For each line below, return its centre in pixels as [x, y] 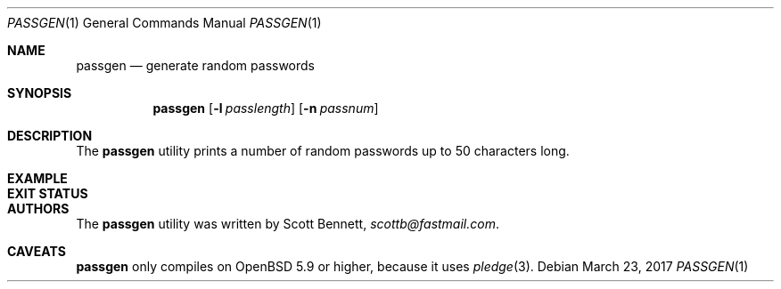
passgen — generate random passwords [196, 65]
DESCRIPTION [50, 136]
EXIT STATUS [48, 193]
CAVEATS [37, 251]
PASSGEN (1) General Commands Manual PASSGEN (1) [164, 23]
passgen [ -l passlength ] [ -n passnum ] [266, 108]
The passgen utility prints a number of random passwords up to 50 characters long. [323, 151]
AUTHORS [38, 209]
